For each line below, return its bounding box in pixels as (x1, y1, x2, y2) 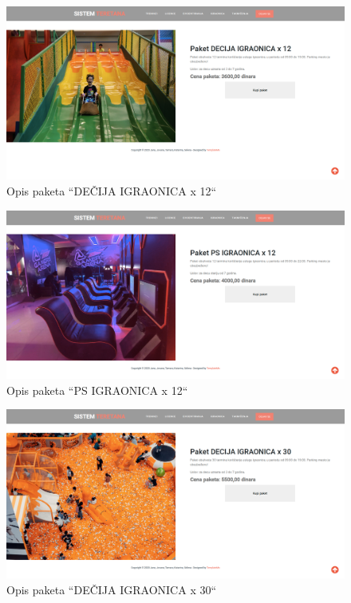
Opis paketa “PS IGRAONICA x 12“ (6, 381, 188, 398)
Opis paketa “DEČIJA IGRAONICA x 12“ (6, 182, 217, 199)
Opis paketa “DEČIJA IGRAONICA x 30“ (6, 581, 217, 597)
